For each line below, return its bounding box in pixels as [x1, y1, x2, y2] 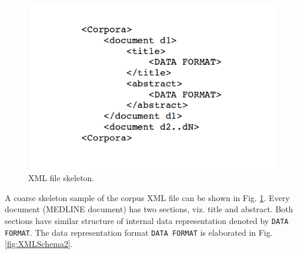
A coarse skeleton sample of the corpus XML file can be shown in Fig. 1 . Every [5, 191, 290, 203]
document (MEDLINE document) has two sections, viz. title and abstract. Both [5, 203, 293, 215]
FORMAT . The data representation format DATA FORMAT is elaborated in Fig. [5, 226, 273, 238]
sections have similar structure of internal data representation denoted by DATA [5, 215, 289, 227]
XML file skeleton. [28, 172, 95, 184]
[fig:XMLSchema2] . [5, 238, 73, 250]
